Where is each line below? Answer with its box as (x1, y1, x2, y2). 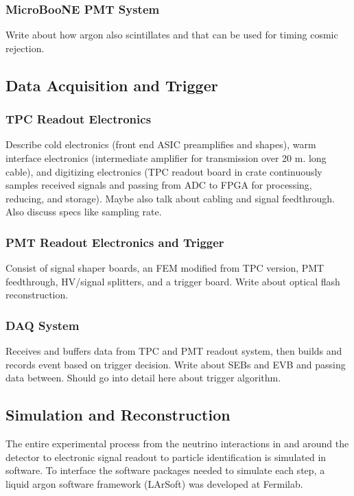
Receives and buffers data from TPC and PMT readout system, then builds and (5, 344, 342, 358)
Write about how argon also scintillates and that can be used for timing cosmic (5, 27, 338, 42)
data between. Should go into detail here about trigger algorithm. (5, 370, 281, 385)
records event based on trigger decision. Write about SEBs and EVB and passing (5, 357, 346, 371)
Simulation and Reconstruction (5, 404, 231, 425)
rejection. (5, 40, 45, 55)
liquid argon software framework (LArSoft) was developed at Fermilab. (5, 476, 303, 491)
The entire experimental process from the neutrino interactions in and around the (5, 436, 349, 451)
